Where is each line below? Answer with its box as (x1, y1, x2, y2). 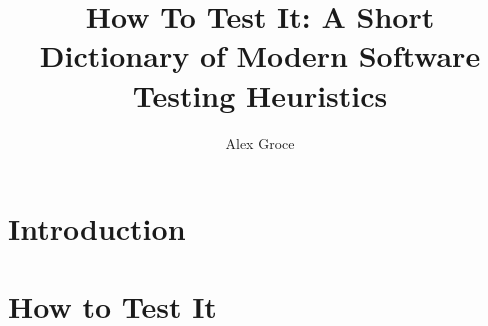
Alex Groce (225, 132, 295, 153)
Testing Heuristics (132, 74, 388, 115)
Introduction (8, 208, 186, 249)
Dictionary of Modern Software (39, 35, 481, 76)
